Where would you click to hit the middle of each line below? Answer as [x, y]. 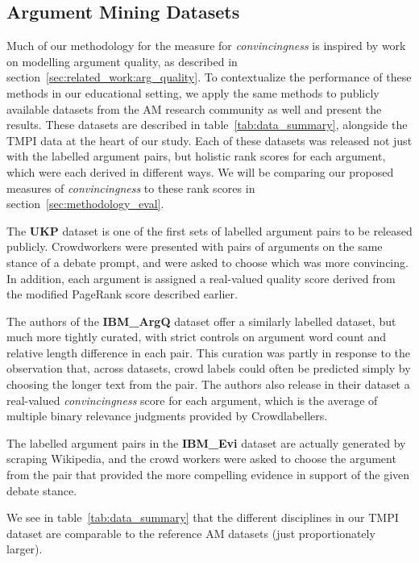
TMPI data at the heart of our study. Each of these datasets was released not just [209, 140]
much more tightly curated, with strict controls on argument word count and [196, 337]
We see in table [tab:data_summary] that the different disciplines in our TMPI [203, 517]
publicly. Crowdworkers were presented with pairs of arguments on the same [195, 246]
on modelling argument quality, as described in [122, 61]
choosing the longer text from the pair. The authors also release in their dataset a [208, 384]
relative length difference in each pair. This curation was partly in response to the [209, 352]
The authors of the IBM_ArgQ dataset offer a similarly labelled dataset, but [201, 321]
